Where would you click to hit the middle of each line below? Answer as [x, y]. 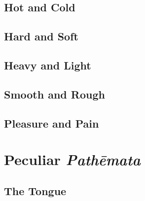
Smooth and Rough [54, 94]
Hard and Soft [41, 36]
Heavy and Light [48, 65]
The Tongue [35, 190]
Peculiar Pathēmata [72, 160]
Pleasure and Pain [52, 123]
